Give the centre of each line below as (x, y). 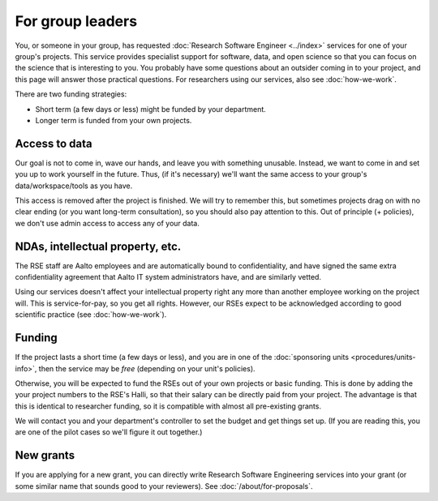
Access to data (54, 143)
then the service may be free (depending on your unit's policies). (147, 368)
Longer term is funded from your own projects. (114, 120)
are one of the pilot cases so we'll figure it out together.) (109, 432)
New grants (45, 455)
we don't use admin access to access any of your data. (107, 223)
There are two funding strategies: (71, 94)
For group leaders (76, 21)
